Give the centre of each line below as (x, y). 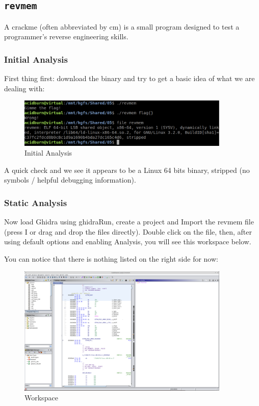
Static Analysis (36, 202)
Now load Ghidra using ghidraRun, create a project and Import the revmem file (129, 222)
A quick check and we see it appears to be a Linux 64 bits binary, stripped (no (127, 170)
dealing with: (24, 88)
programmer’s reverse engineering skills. (66, 36)
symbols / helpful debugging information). (70, 180)
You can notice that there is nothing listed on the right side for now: (111, 259)
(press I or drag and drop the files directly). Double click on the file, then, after (128, 231)
